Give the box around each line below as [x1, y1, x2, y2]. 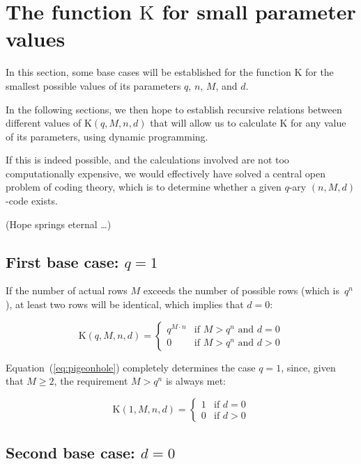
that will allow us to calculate [150, 115, 277, 130]
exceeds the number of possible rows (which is [143, 283, 339, 298]
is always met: [165, 374, 226, 388]
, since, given [281, 360, 336, 374]
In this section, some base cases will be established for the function [6, 65, 291, 79]
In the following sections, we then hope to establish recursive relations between [6, 102, 342, 116]
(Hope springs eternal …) [6, 216, 112, 231]
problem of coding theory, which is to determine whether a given [6, 179, 282, 194]
